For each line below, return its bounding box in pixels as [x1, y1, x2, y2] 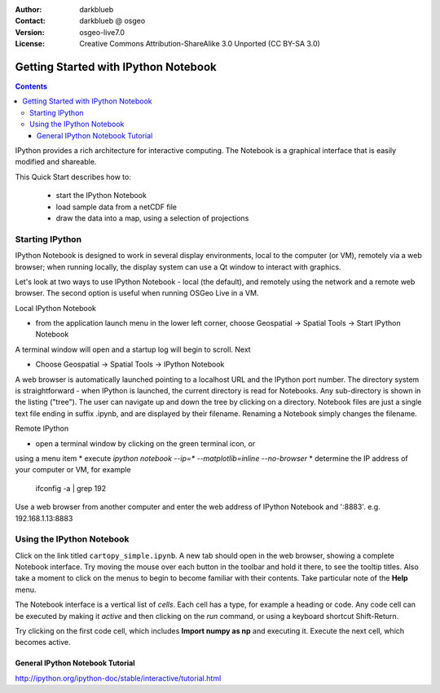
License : [15, 39, 45, 49]
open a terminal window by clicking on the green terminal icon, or [35, 438, 256, 448]
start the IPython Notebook [55, 191, 147, 200]
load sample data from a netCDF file [55, 202, 178, 212]
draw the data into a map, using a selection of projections [55, 213, 249, 223]
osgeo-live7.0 [79, 27, 125, 37]
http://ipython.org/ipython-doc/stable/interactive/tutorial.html [15, 673, 222, 683]
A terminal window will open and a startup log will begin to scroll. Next [15, 344, 252, 354]
